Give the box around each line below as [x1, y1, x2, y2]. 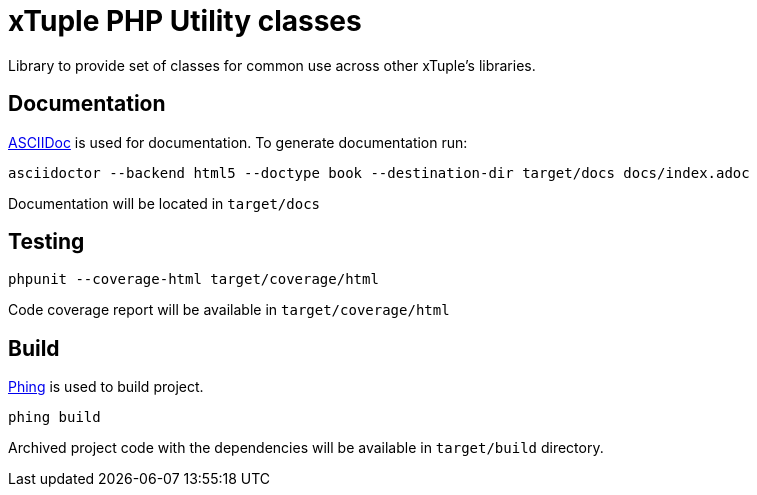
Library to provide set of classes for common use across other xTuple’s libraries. [8, 56, 536, 74]
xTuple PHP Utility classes [8, 4, 362, 38]
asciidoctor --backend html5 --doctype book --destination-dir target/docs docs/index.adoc [8, 164, 750, 181]
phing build [8, 409, 101, 426]
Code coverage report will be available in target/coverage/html [8, 301, 450, 319]
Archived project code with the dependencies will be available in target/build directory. [8, 439, 604, 457]
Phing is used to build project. [8, 378, 204, 396]
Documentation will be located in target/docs [8, 194, 321, 212]
